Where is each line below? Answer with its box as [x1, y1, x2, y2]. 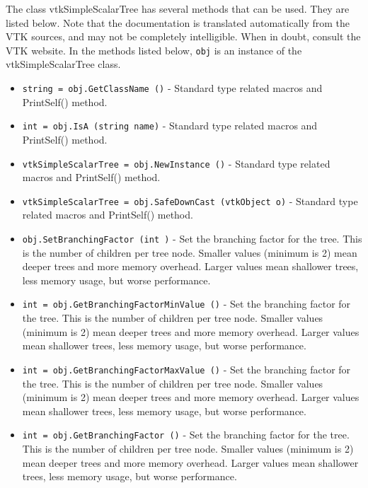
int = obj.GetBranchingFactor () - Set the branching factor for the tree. [22, 427, 350, 442]
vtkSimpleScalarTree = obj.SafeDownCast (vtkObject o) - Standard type [22, 193, 358, 208]
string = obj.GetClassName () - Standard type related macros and [22, 81, 323, 95]
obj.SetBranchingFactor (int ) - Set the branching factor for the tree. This [22, 231, 362, 246]
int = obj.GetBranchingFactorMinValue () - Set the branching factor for [22, 296, 351, 311]
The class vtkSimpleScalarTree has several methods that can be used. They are [6, 1, 350, 16]
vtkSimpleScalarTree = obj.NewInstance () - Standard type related [22, 156, 330, 170]
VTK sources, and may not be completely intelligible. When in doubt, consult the [6, 29, 361, 44]
